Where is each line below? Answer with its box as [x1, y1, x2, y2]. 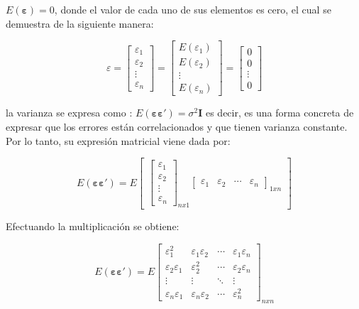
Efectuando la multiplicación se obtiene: [6, 219, 179, 234]
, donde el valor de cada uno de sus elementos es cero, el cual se [54, 2, 331, 16]
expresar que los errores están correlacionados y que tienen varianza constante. [6, 119, 348, 134]
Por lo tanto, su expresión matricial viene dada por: [6, 133, 231, 148]
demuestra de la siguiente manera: [6, 16, 154, 31]
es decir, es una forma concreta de [205, 105, 354, 120]
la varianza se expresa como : [6, 105, 133, 120]
